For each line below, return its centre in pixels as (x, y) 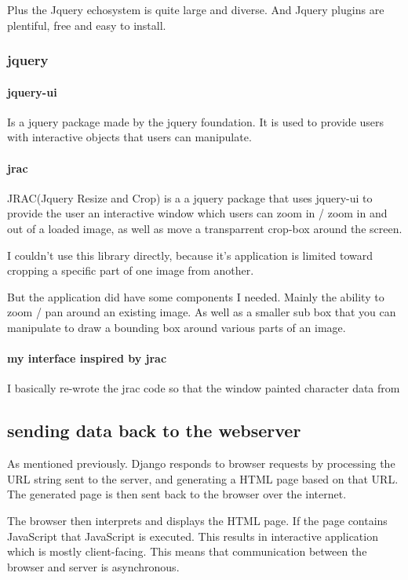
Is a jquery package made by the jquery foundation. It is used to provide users (196, 121)
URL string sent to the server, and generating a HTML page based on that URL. (203, 478)
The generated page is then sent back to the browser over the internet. (177, 494)
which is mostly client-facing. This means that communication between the (187, 551)
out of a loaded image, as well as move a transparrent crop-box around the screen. (205, 228)
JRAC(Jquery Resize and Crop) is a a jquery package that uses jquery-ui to (190, 197)
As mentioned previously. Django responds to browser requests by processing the (201, 463)
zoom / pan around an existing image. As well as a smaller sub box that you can (202, 312)
